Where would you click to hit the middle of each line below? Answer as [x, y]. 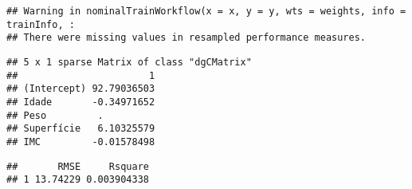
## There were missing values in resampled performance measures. [186, 38]
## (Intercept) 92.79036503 [81, 89]
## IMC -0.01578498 [81, 142]
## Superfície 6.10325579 [81, 129]
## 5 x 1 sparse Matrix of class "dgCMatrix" [129, 62]
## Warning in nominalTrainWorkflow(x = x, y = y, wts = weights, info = [206, 11]
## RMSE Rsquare [78, 166]
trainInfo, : [41, 24]
